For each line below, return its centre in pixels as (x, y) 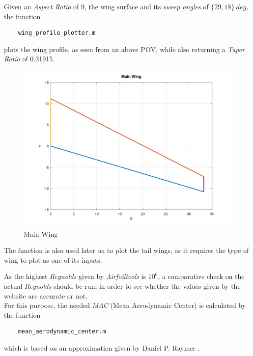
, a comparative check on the (201, 276)
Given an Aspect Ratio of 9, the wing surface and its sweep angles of (106, 6)
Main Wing (41, 233)
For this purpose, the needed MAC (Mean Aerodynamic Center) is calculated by (125, 305)
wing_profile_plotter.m (57, 33)
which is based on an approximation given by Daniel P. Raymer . (102, 347)
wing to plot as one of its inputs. (53, 260)
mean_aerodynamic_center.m (62, 332)
